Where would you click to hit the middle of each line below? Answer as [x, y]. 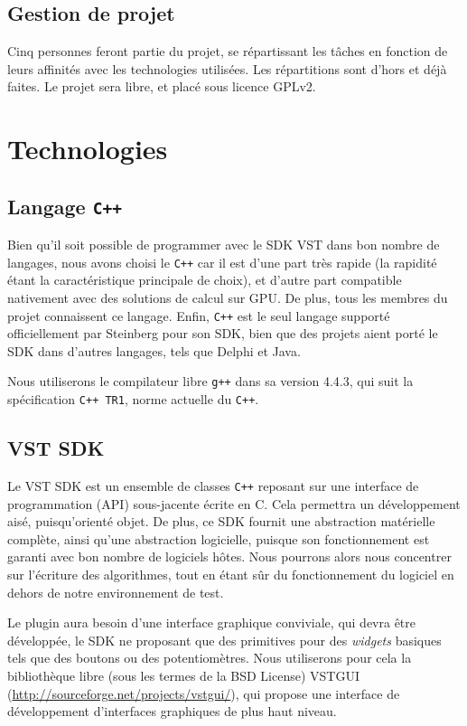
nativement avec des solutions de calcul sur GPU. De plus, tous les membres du [228, 297]
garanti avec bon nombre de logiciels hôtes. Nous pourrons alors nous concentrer [229, 556]
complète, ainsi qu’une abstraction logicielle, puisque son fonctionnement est [219, 538]
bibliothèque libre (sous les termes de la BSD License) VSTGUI [183, 675]
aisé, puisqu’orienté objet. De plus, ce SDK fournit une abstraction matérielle [221, 521]
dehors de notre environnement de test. [116, 592]
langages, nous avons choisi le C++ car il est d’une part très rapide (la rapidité [222, 262]
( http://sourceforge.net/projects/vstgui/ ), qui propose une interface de [204, 693]
